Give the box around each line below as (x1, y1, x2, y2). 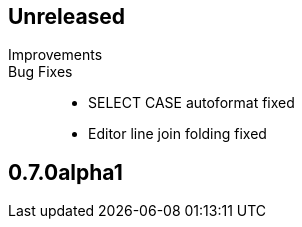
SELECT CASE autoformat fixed (88, 94, 295, 112)
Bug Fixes (8, 63, 73, 81)
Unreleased (8, 4, 126, 29)
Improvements (8, 46, 103, 64)
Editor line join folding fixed (88, 125, 267, 143)
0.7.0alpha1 (8, 159, 123, 185)
